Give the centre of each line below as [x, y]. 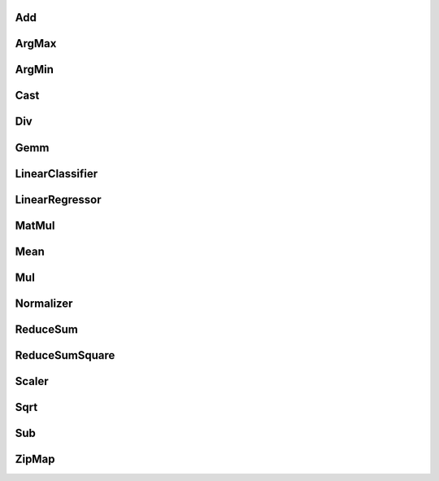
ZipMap [35, 459]
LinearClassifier [57, 174]
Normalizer [44, 303]
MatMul [35, 225]
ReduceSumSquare [65, 355]
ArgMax [36, 44]
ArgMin [35, 70]
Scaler [32, 381]
